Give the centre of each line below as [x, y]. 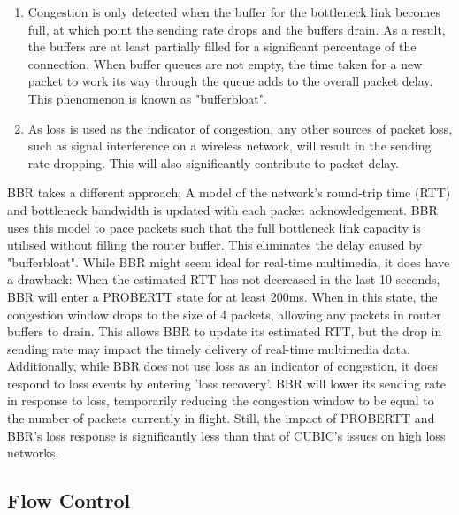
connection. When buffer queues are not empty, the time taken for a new [225, 63]
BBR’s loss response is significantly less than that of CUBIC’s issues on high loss [226, 435]
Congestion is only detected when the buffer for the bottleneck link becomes [234, 12]
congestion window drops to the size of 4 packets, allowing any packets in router [224, 314]
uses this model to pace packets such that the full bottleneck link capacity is [214, 227]
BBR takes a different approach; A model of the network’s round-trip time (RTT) [229, 192]
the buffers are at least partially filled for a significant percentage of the [222, 46]
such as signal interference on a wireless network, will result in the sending [229, 146]
